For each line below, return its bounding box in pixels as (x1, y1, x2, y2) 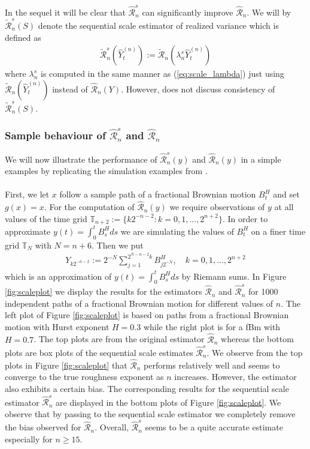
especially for (5, 432, 53, 445)
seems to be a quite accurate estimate (145, 421, 283, 433)
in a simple (241, 152, 281, 165)
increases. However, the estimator (174, 370, 297, 383)
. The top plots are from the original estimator (34, 333, 205, 345)
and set (273, 188, 300, 200)
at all (274, 200, 294, 213)
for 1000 (248, 285, 278, 298)
